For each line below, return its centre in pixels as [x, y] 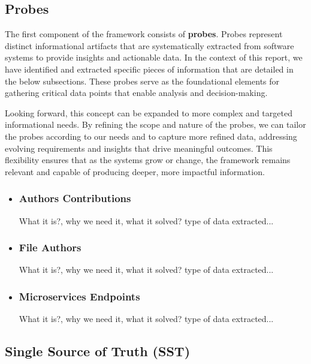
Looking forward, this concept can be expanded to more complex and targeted [149, 112]
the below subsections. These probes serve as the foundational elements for [142, 81]
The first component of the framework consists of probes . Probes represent [144, 34]
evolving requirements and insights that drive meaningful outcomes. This [139, 148]
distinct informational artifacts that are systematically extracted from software [150, 45]
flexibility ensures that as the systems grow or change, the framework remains [148, 160]
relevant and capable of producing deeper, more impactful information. [135, 171]
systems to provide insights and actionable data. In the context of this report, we [154, 57]
